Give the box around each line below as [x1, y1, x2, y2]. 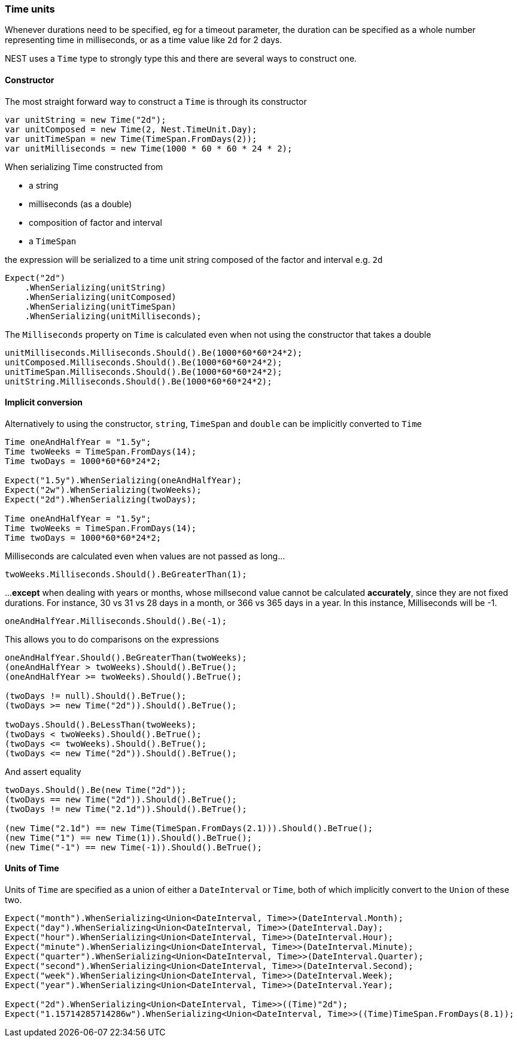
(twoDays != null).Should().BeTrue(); [5, 690, 187, 701]
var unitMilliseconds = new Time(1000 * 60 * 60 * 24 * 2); [5, 143, 293, 153]
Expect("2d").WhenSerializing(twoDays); [5, 494, 197, 504]
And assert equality [5, 766, 81, 777]
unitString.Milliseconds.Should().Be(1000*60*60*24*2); [5, 376, 272, 386]
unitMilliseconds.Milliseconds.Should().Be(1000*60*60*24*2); [5, 347, 303, 358]
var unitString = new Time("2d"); [5, 114, 166, 125]
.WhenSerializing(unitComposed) [25, 292, 177, 302]
